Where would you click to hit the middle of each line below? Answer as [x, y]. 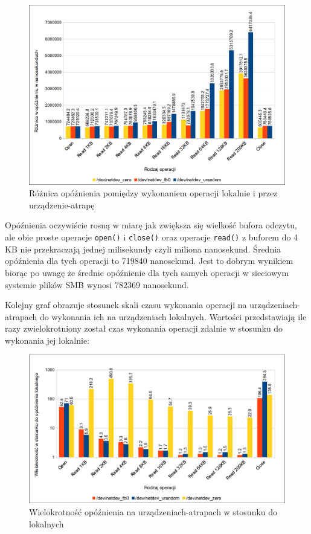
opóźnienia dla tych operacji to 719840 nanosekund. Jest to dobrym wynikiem [149, 261]
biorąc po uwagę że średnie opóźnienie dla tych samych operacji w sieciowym [147, 272]
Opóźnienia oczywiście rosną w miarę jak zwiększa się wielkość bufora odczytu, [151, 225]
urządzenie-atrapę [62, 204]
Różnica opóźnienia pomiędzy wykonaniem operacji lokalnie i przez [153, 193]
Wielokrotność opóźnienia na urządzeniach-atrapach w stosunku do [153, 512]
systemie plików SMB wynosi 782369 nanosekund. [97, 284]
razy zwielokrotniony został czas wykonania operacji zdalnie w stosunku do [144, 328]
